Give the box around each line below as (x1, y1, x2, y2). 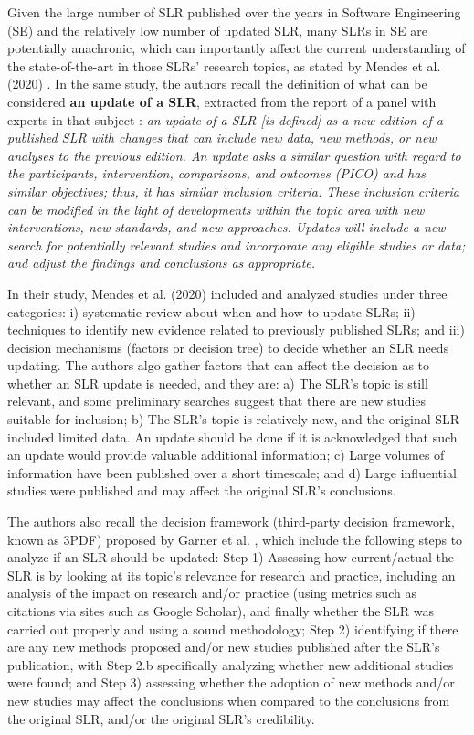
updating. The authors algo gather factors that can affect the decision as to (7, 356, 430, 375)
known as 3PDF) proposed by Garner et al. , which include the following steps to (7, 529, 463, 549)
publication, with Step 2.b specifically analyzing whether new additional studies (7, 655, 454, 674)
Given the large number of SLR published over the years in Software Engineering (7, 3, 461, 21)
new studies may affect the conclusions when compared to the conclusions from (7, 690, 450, 709)
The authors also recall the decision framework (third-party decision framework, (7, 512, 455, 531)
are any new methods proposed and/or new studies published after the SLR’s (7, 637, 440, 656)
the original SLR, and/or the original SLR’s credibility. (7, 708, 315, 728)
